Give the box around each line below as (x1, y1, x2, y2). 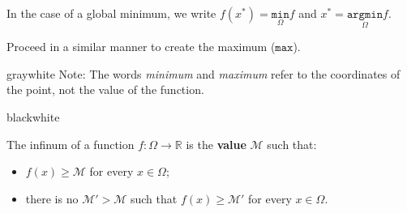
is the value (186, 135, 246, 152)
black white (6, 109, 60, 125)
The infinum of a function (6, 135, 135, 152)
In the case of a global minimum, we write (6, 5, 216, 21)
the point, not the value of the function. (6, 81, 204, 98)
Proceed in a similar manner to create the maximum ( (6, 38, 276, 55)
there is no (25, 190, 79, 207)
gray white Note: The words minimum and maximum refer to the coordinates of (6, 65, 401, 82)
